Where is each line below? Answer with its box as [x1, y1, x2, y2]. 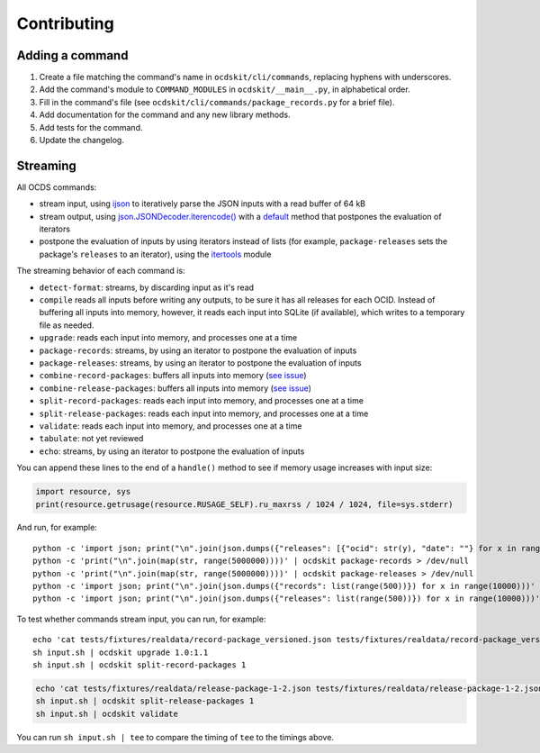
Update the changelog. [39, 135, 125, 146]
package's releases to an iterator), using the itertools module [39, 249, 272, 259]
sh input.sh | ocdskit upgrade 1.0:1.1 [32, 647, 209, 658]
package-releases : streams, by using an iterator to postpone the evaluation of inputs [39, 358, 362, 368]
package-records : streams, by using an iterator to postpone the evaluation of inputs [39, 345, 357, 356]
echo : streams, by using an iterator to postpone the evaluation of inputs [39, 446, 305, 457]
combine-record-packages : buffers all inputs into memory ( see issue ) [39, 370, 307, 381]
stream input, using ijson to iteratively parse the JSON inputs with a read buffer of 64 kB [39, 198, 366, 209]
